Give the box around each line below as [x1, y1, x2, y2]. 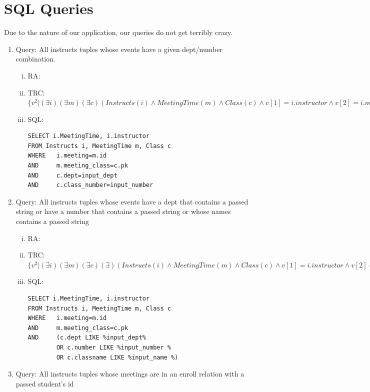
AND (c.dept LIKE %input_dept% [27, 334, 146, 341]
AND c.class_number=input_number [27, 181, 153, 189]
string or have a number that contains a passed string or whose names [15, 206, 231, 216]
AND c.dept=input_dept [27, 171, 117, 179]
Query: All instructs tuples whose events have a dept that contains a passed [15, 196, 248, 206]
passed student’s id [15, 378, 74, 388]
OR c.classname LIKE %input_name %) [56, 353, 178, 361]
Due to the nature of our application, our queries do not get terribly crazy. [4, 27, 233, 37]
